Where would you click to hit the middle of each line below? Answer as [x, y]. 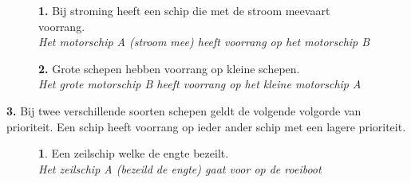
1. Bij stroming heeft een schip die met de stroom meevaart [184, 10]
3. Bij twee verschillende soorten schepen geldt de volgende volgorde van [184, 110]
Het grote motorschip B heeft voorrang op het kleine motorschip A [200, 84]
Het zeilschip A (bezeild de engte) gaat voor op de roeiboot [180, 168]
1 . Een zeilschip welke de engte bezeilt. [134, 153]
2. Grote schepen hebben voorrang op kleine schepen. [169, 68]
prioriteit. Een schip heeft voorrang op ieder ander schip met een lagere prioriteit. [206, 126]
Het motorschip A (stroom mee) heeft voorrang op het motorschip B [204, 42]
